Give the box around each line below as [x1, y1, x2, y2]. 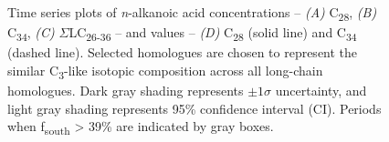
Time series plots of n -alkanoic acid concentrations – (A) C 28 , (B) [7, 3, 377, 24]
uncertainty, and [275, 80, 367, 99]
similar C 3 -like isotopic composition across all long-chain [7, 60, 323, 82]
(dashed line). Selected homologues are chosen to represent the [7, 43, 358, 62]
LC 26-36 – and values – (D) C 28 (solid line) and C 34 [68, 23, 357, 44]
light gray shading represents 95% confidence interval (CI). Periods [7, 98, 382, 117]
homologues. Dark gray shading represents [7, 80, 244, 99]
